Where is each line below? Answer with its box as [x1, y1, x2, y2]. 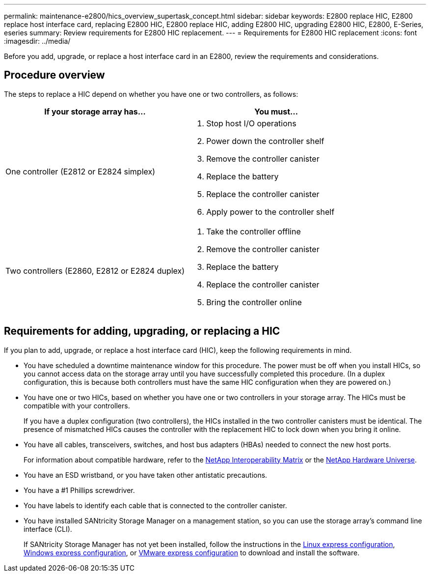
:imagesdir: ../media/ [4, 37, 71, 45]
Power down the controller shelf [206, 136, 324, 146]
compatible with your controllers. [24, 401, 130, 410]
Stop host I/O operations [206, 118, 296, 128]
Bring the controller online [206, 297, 302, 307]
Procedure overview [4, 69, 105, 82]
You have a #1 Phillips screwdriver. [24, 486, 135, 494]
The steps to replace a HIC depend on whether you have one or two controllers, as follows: [4, 89, 298, 98]
